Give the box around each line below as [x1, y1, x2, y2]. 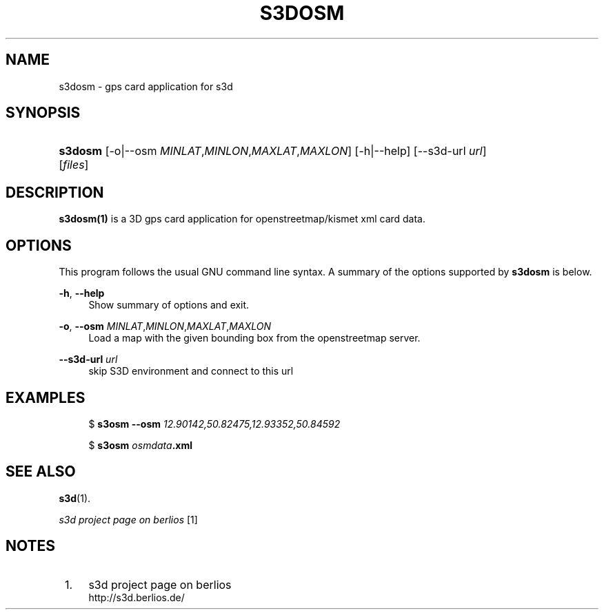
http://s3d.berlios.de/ [88, 591, 185, 603]
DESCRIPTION [6, 183, 104, 201]
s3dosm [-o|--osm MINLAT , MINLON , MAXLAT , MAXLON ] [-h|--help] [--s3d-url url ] [59, 144, 487, 158]
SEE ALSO [6, 463, 76, 481]
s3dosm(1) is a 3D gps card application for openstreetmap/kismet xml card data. [59, 213, 426, 225]
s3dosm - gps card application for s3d [59, 80, 233, 92]
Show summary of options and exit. [88, 299, 250, 311]
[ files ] [59, 158, 89, 172]
